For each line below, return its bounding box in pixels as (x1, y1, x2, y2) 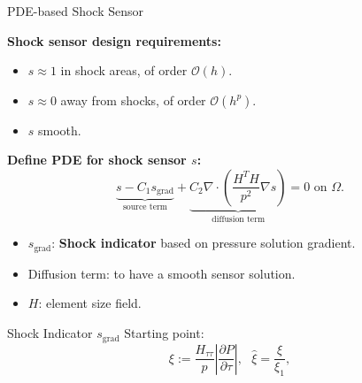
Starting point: (124, 324, 204, 342)
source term (122, 203, 168, 212)
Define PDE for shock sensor (7, 150, 187, 169)
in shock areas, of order (60, 61, 188, 80)
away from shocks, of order (60, 90, 206, 109)
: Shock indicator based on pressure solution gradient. (51, 234, 356, 252)
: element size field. (38, 294, 142, 312)
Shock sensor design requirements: (7, 31, 221, 50)
